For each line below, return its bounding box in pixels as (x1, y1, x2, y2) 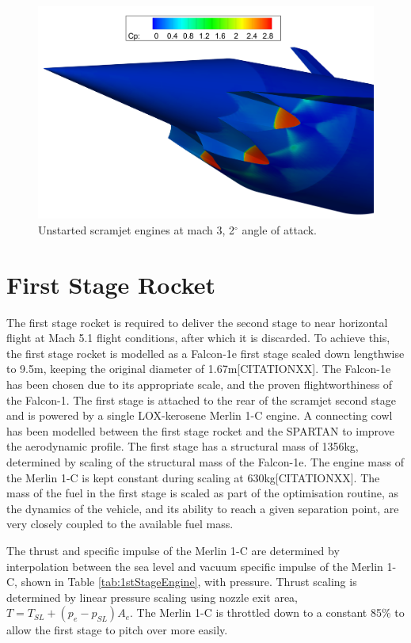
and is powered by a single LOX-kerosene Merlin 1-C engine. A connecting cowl (6, 407, 393, 424)
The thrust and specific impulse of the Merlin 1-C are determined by (6, 542, 340, 558)
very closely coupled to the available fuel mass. (6, 516, 234, 532)
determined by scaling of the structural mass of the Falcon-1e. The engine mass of (6, 454, 405, 470)
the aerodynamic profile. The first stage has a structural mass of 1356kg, (6, 438, 359, 455)
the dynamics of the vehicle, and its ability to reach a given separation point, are (6, 500, 399, 516)
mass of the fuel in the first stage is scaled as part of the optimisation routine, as (6, 485, 399, 501)
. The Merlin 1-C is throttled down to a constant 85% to (130, 604, 405, 621)
